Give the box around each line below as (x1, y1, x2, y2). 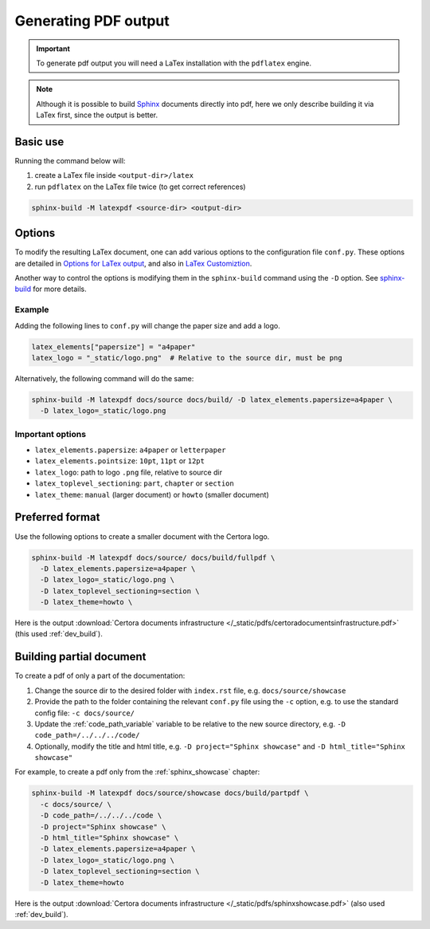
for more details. (33, 284, 87, 294)
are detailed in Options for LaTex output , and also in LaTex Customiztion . (14, 258, 252, 268)
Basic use (14, 135, 64, 148)
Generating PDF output (14, 12, 170, 30)
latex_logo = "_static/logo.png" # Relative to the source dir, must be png (31, 353, 342, 362)
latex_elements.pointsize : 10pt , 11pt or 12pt (34, 456, 205, 466)
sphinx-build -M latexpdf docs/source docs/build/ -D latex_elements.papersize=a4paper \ (31, 395, 393, 404)
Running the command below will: (14, 156, 126, 166)
